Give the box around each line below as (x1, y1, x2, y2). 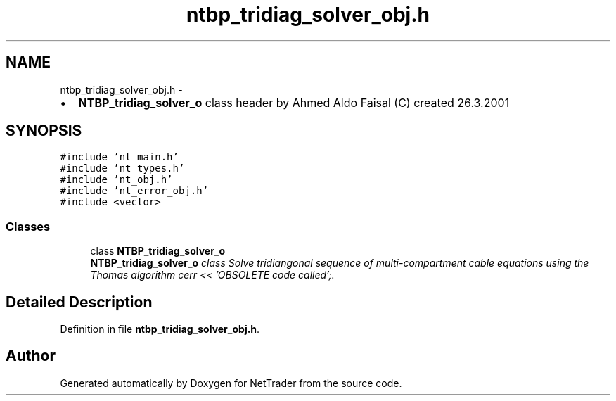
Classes (6, 219, 51, 234)
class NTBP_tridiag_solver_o (90, 245, 226, 257)
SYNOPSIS (6, 122, 82, 140)
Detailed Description (6, 293, 153, 311)
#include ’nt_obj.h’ (60, 174, 173, 186)
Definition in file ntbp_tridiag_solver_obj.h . (60, 323, 260, 336)
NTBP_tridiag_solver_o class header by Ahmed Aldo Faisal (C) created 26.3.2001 (78, 95, 510, 110)
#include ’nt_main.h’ (60, 151, 179, 163)
